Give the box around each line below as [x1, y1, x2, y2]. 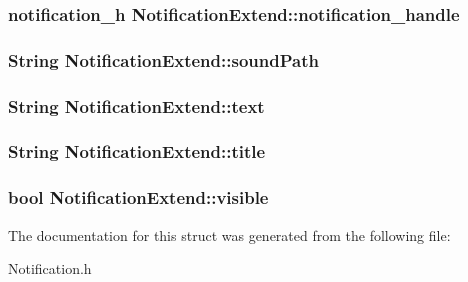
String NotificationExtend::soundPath [8, 47, 319, 72]
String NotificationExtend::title [8, 139, 266, 164]
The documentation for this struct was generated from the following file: [8, 224, 451, 245]
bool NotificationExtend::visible [8, 185, 269, 210]
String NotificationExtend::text [8, 93, 265, 118]
